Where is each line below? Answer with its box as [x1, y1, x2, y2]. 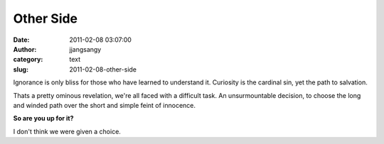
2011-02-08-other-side [69, 65, 137, 74]
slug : [13, 65, 28, 74]
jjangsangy [69, 45, 102, 53]
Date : [13, 35, 30, 44]
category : [13, 55, 43, 64]
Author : [13, 45, 37, 53]
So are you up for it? [13, 114, 74, 123]
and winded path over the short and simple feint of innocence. [13, 101, 196, 109]
